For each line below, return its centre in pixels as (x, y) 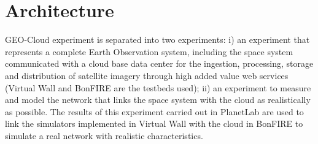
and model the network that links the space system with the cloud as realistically (158, 100)
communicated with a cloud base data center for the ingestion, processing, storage (159, 63)
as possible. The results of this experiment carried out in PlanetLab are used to (154, 111)
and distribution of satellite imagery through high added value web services (147, 75)
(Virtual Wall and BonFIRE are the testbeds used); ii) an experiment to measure (158, 87)
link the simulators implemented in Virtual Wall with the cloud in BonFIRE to (154, 123)
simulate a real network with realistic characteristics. (104, 135)
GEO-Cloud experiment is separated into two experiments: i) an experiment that (157, 40)
